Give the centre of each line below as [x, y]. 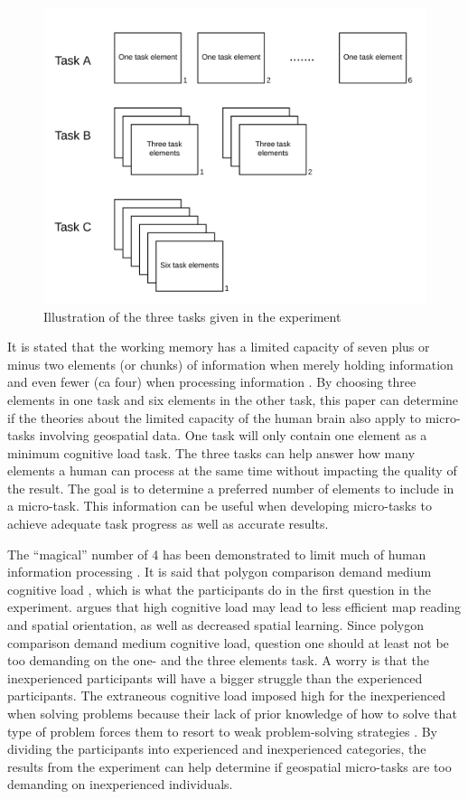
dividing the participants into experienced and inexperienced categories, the [217, 749]
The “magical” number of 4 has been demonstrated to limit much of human [217, 554]
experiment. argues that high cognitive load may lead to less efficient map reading [234, 607]
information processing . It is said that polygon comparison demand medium [220, 572]
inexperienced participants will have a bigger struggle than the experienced [215, 677]
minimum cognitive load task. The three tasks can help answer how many [211, 452]
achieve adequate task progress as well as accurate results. [168, 524]
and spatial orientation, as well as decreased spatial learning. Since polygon [215, 625]
